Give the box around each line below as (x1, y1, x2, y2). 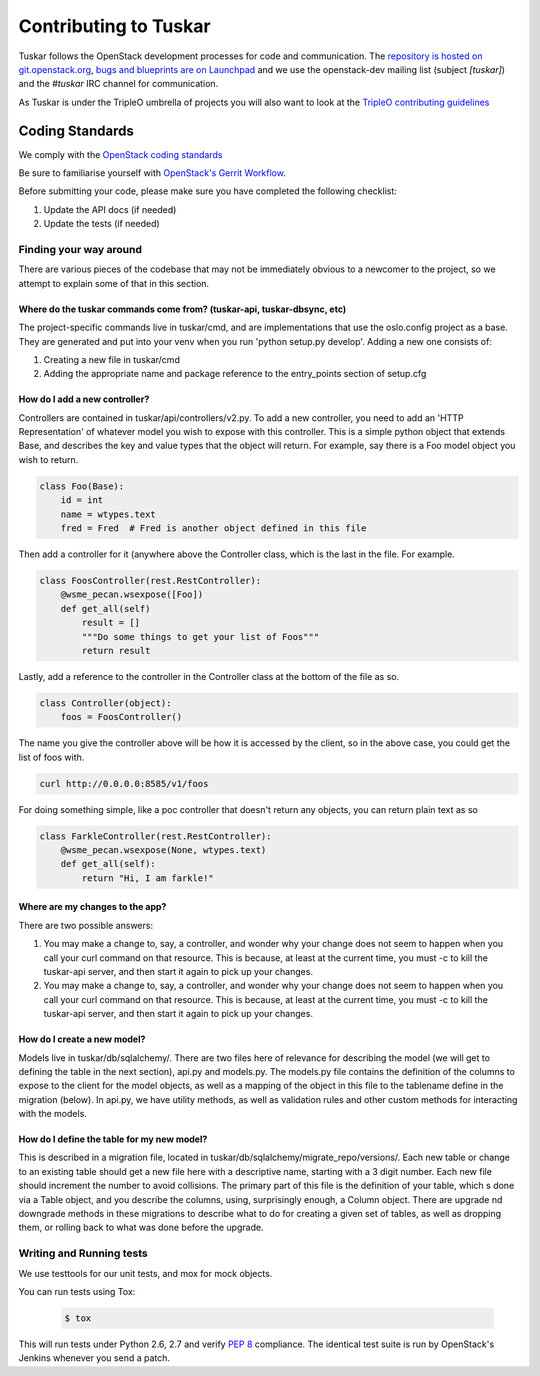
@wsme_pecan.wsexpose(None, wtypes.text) (60, 845, 267, 855)
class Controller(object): (39, 697, 172, 709)
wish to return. (18, 453, 79, 465)
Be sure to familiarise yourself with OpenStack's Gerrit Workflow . (18, 167, 287, 179)
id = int (60, 495, 104, 506)
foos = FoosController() (60, 711, 183, 723)
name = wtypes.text (60, 508, 157, 520)
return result (81, 645, 151, 656)
